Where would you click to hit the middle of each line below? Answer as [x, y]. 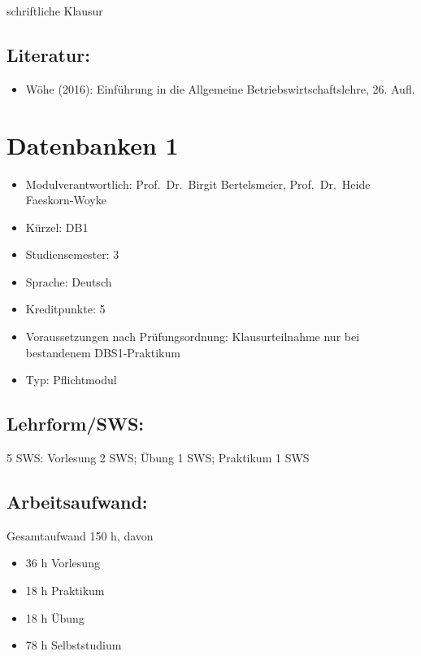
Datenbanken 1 [93, 144]
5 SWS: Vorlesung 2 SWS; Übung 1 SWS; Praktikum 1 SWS [158, 458]
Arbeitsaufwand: [77, 502]
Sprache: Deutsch [69, 281]
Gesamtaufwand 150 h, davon [80, 535]
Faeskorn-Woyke [66, 200]
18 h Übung [55, 617]
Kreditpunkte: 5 [65, 309]
